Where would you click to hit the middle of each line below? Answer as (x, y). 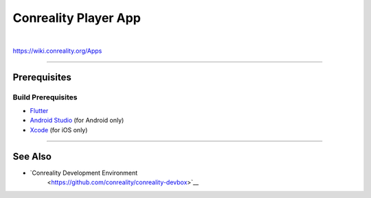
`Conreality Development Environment (84, 173)
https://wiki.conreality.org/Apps (57, 51)
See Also (32, 157)
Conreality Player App (77, 18)
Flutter (39, 111)
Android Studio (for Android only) (77, 121)
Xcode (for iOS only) (59, 129)
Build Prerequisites (45, 97)
